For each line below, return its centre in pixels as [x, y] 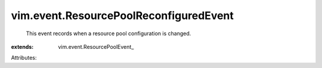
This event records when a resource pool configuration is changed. [109, 33]
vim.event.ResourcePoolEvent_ [96, 47]
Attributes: [24, 58]
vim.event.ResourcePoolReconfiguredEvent [122, 16]
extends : [22, 47]
